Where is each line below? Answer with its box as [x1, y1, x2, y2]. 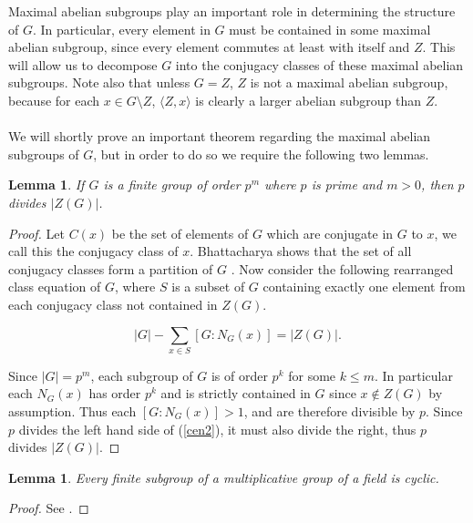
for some [288, 365, 336, 385]
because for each [8, 90, 100, 109]
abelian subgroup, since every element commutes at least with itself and [8, 37, 410, 56]
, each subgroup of [90, 365, 193, 385]
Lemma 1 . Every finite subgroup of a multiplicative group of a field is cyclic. [8, 467, 439, 487]
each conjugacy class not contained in [8, 294, 218, 313]
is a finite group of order [103, 175, 241, 194]
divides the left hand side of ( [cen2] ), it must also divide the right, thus [18, 419, 416, 438]
